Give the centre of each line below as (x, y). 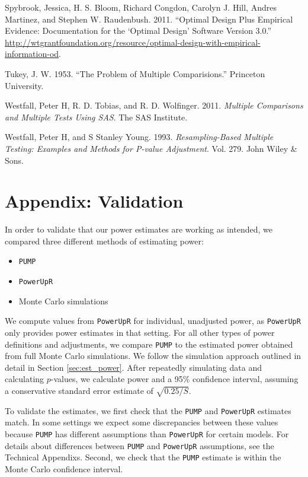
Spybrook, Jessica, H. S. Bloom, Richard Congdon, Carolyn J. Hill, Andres (141, 7)
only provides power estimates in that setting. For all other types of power (140, 332)
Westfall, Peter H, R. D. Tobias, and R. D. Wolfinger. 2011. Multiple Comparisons (154, 105)
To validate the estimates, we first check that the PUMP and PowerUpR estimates (148, 410)
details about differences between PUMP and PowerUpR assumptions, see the (139, 445)
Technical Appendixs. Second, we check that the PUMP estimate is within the (143, 457)
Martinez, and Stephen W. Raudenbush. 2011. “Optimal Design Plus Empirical (149, 19)
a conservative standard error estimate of (79, 391)
